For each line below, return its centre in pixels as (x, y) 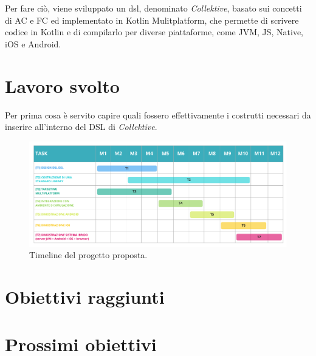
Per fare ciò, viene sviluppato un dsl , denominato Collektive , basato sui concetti (153, 8)
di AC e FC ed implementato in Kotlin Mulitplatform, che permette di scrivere (152, 20)
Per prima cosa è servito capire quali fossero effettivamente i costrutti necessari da (158, 115)
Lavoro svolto (62, 85)
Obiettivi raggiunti (85, 296)
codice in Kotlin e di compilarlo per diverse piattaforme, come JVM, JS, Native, (154, 32)
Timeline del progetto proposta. (88, 255)
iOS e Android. (33, 43)
